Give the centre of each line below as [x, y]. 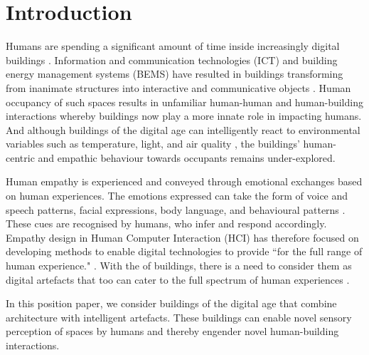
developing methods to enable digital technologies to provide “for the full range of [184, 251]
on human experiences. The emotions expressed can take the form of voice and [177, 196]
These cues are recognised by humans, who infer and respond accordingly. [166, 223]
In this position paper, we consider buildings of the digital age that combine [171, 303]
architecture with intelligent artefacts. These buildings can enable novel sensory [179, 317]
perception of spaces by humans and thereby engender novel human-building [172, 331]
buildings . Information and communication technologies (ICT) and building [172, 60]
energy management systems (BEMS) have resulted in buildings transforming [175, 74]
